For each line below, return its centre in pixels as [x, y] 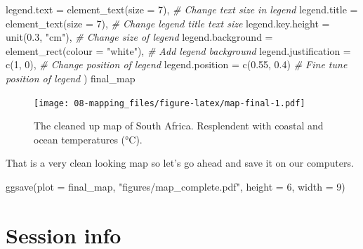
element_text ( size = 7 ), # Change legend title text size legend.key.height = [168, 23]
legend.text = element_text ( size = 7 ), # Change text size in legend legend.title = [182, 9]
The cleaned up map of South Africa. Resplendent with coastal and [179, 126]
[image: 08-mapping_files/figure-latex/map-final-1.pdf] [170, 103]
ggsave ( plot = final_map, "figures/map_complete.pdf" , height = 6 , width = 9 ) [176, 186]
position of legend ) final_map [71, 78]
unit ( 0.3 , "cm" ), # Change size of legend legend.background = [139, 37]
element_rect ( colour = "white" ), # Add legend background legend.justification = [178, 50]
